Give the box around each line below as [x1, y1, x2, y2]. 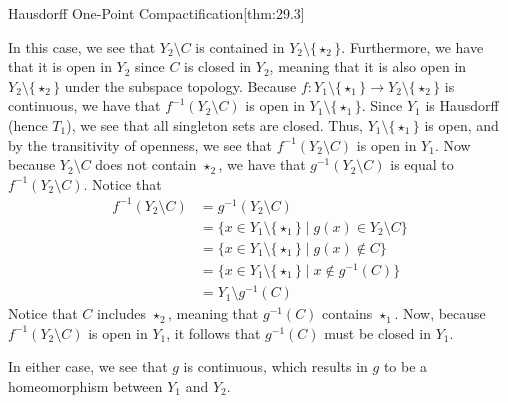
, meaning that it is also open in [269, 56, 467, 77]
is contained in [195, 36, 285, 57]
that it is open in [8, 56, 112, 77]
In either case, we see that [8, 356, 168, 377]
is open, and [424, 114, 499, 135]
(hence [8, 114, 48, 135]
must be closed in [324, 322, 431, 343]
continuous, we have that [8, 95, 161, 116]
